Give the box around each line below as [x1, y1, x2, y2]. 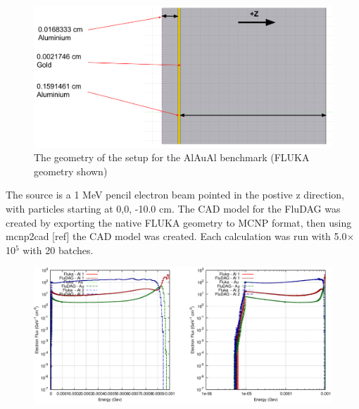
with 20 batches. [23, 242, 94, 257]
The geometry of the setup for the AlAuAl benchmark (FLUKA [34, 150, 310, 165]
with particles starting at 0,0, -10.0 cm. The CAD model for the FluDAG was [6, 201, 341, 216]
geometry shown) [34, 163, 108, 178]
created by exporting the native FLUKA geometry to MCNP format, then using [6, 215, 352, 229]
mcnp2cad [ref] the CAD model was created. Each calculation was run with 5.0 [6, 229, 347, 244]
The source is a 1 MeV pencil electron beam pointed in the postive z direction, [6, 187, 344, 202]
